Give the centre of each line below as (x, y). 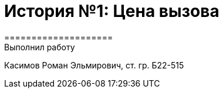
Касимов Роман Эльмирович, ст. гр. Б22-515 (94, 65)
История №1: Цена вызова (112, 11)
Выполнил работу (40, 47)
